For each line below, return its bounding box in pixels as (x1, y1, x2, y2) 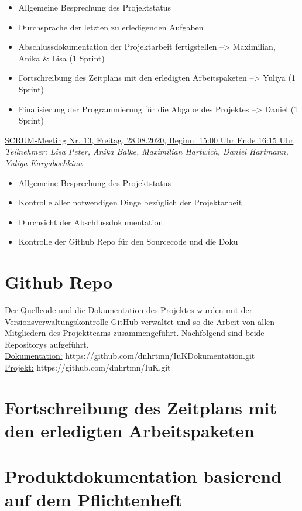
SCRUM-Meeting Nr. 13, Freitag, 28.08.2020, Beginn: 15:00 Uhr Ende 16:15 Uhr (5, 133, 294, 146)
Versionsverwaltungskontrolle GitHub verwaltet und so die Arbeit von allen (5, 315, 275, 327)
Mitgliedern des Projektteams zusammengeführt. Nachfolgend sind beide (5, 327, 265, 339)
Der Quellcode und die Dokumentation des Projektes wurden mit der (5, 304, 253, 316)
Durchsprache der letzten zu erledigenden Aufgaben (18, 20, 204, 33)
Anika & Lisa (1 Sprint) (18, 52, 105, 64)
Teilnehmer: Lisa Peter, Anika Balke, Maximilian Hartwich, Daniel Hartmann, (5, 145, 289, 157)
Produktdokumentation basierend (5, 464, 282, 488)
